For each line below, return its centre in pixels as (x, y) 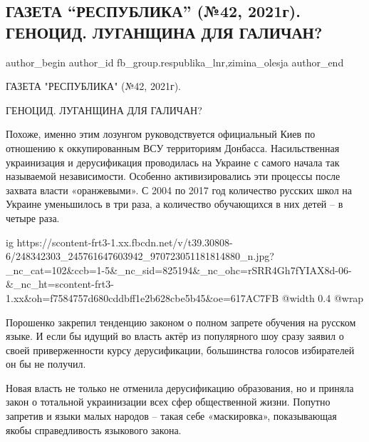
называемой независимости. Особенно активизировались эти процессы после (173, 176)
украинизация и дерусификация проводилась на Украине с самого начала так (173, 162)
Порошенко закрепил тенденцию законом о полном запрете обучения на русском (181, 322)
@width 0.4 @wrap (323, 297)
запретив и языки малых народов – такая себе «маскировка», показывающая (171, 416)
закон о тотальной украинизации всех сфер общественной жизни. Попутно (168, 402)
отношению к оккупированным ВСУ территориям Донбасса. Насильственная (173, 147)
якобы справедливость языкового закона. (94, 430)
